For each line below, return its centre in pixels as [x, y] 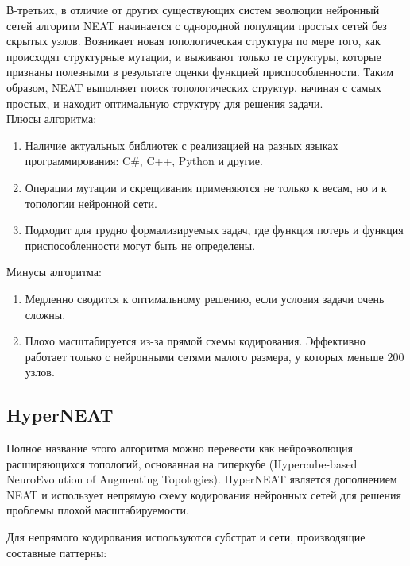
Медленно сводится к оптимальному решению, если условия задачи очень [205, 298]
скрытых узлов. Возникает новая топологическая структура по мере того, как [193, 41]
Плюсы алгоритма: [52, 119]
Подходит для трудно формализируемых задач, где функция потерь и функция [214, 230]
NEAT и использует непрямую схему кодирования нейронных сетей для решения [204, 494]
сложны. [45, 314]
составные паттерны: [57, 552]
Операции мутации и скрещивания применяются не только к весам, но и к [206, 187]
